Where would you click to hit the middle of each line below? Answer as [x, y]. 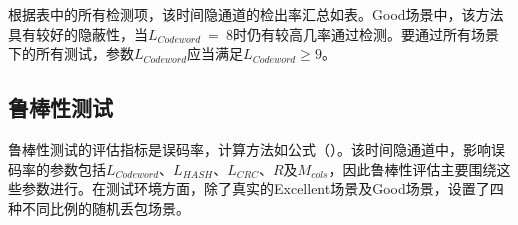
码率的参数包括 [57, 168]
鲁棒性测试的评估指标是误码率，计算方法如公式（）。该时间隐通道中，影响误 [256, 148]
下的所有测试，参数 [71, 53]
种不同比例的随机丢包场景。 [99, 207]
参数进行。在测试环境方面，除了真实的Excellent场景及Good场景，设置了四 [262, 188]
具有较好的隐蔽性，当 [78, 33]
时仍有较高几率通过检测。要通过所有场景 [365, 33]
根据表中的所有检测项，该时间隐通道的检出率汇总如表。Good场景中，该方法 [256, 14]
